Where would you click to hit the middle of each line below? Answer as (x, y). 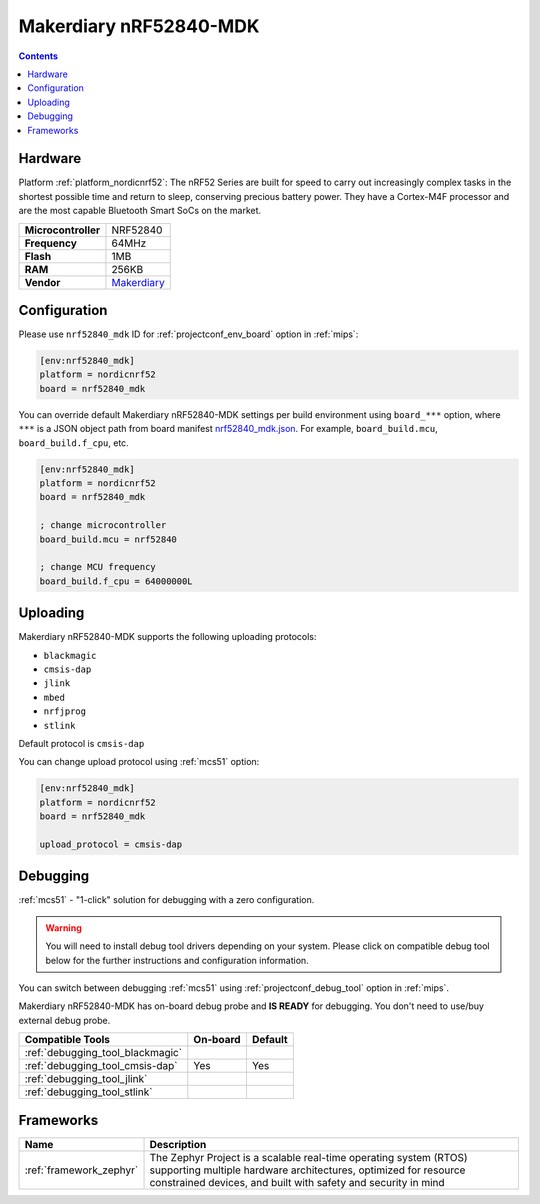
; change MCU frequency (98, 567)
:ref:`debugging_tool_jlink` (86, 1079)
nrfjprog (65, 711)
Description (178, 1144)
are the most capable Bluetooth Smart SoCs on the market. (140, 211)
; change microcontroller (103, 525)
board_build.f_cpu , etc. (73, 442)
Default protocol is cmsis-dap (81, 743)
